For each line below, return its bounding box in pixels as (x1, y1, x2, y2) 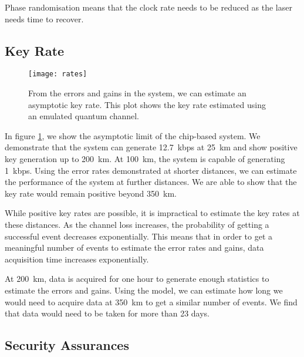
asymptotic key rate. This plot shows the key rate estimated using (28, 98, 266, 110)
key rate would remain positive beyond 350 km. (5, 187, 177, 199)
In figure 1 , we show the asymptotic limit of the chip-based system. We (5, 129, 261, 142)
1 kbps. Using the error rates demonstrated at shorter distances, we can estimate (5, 164, 297, 176)
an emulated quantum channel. (28, 110, 140, 122)
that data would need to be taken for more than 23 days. (5, 307, 210, 319)
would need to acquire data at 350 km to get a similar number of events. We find (5, 295, 298, 308)
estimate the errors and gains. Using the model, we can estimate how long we (5, 284, 283, 296)
